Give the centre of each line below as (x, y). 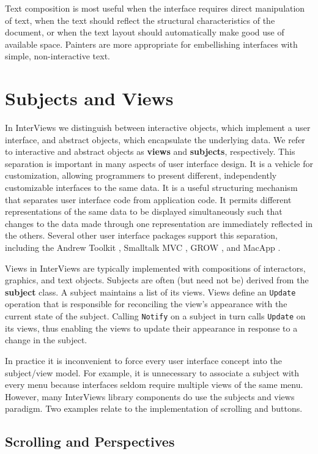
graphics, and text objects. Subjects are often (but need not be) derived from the (157, 280)
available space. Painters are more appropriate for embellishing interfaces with (151, 44)
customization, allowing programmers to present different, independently (141, 175)
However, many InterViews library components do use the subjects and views (150, 396)
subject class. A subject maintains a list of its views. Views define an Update (150, 292)
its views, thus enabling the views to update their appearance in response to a (151, 328)
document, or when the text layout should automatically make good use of (145, 32)
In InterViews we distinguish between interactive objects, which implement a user (158, 128)
